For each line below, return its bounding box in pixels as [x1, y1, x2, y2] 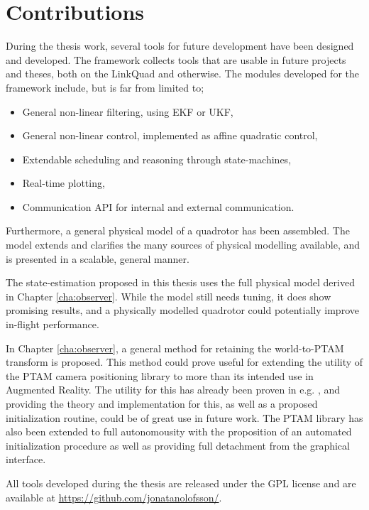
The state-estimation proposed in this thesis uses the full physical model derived [6, 275, 355, 290]
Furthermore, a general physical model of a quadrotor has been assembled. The [6, 223, 350, 238]
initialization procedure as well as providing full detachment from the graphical [6, 438, 350, 452]
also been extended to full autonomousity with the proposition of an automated [6, 424, 352, 439]
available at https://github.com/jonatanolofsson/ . [6, 489, 222, 504]
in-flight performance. [6, 317, 99, 332]
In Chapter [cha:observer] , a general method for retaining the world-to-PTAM [6, 340, 344, 355]
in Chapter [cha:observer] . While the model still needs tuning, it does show [6, 288, 331, 303]
